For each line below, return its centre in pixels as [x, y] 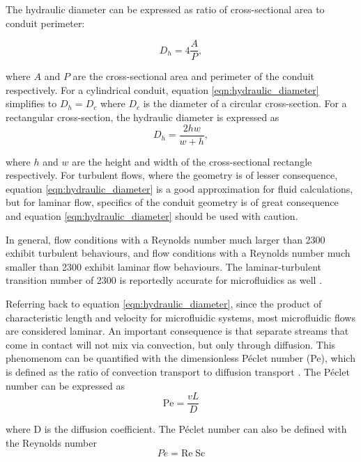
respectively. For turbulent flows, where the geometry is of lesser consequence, [172, 175]
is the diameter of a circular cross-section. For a [245, 103]
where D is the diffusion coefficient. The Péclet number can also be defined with [176, 429]
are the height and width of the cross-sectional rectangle [192, 161]
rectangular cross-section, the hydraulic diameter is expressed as [143, 117]
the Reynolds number [51, 442]
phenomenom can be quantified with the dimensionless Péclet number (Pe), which [180, 358]
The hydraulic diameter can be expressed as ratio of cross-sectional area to [165, 9]
